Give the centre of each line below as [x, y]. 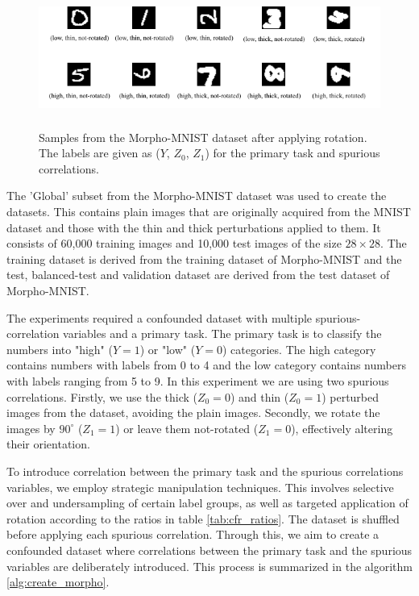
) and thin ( [259, 396]
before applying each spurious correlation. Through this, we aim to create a [193, 534]
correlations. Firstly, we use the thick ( [102, 396]
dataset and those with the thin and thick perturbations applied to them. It [194, 227]
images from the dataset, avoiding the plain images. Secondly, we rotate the [193, 413]
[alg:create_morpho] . [58, 582]
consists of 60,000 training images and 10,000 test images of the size [174, 243]
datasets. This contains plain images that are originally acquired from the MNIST [209, 212]
